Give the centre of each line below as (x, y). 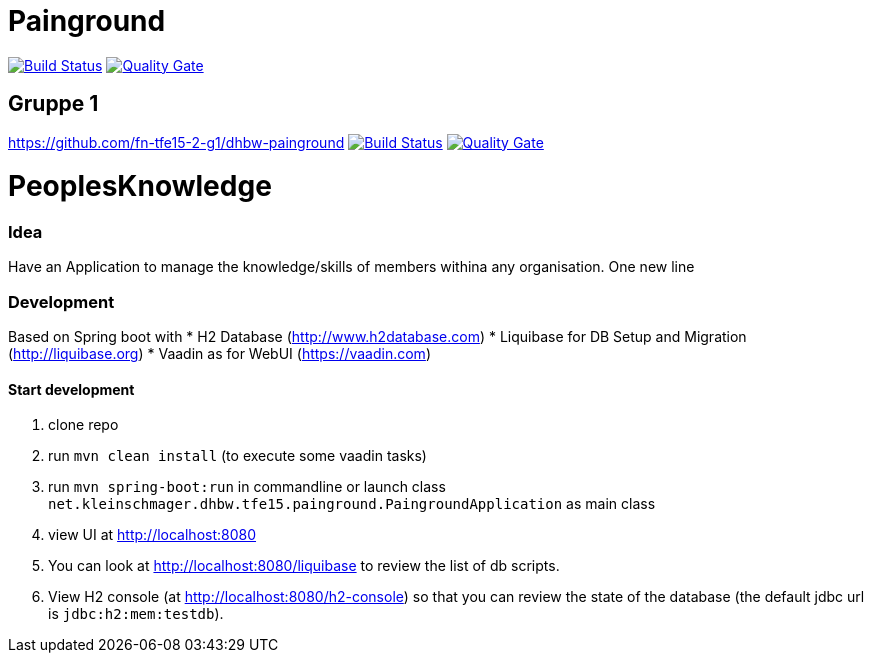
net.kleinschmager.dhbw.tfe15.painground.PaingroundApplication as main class (352, 504)
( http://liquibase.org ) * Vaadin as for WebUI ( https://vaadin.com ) (219, 354)
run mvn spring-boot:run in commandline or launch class (247, 487)
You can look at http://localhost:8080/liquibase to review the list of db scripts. (304, 566)
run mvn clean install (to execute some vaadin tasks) (237, 456)
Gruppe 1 (53, 104)
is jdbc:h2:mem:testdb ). (136, 614)
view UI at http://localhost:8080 (152, 535)
